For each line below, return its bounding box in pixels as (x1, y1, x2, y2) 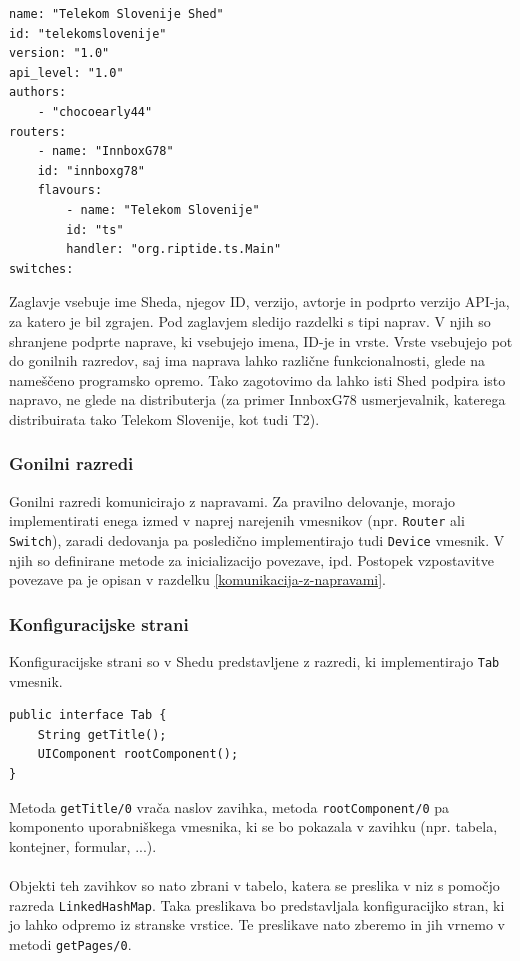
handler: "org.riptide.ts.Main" (66, 242, 282, 257)
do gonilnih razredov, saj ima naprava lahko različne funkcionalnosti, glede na (9, 350, 485, 371)
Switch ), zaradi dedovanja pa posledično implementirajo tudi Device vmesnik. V (9, 529, 505, 550)
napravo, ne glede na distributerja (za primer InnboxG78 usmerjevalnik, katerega (9, 389, 506, 410)
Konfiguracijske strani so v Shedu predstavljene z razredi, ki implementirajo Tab (9, 651, 500, 671)
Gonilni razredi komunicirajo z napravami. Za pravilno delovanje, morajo (9, 490, 456, 511)
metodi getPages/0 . (9, 933, 132, 954)
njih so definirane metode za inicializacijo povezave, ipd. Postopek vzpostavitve (9, 549, 495, 570)
